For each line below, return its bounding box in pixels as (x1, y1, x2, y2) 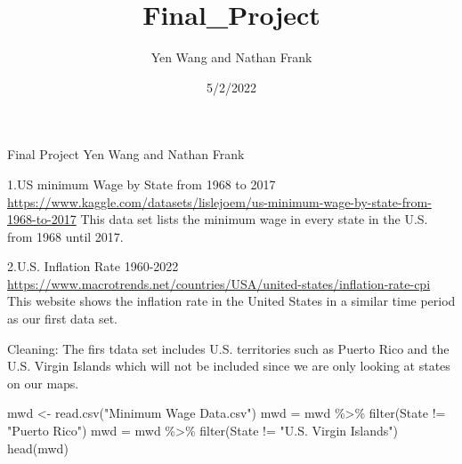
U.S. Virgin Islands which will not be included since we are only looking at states (7, 356, 450, 375)
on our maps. (7, 373, 79, 392)
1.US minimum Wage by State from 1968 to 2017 (7, 174, 276, 193)
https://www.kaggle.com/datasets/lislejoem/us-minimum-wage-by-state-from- (7, 192, 432, 211)
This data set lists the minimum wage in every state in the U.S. (80, 210, 428, 228)
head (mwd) (7, 438, 69, 457)
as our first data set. (7, 309, 118, 328)
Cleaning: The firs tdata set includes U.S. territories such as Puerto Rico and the (7, 339, 450, 357)
